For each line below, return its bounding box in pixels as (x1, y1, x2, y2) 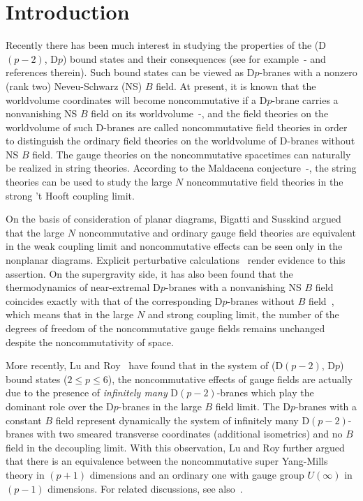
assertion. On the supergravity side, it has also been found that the (6, 266, 293, 281)
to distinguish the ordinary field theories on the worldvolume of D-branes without (6, 133, 355, 148)
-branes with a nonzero (259, 65, 357, 80)
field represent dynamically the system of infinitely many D (55, 412, 310, 427)
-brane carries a (272, 92, 339, 107)
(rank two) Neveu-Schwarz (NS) (6, 78, 142, 93)
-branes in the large (118, 398, 202, 413)
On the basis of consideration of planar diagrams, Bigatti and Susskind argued (6, 211, 341, 226)
